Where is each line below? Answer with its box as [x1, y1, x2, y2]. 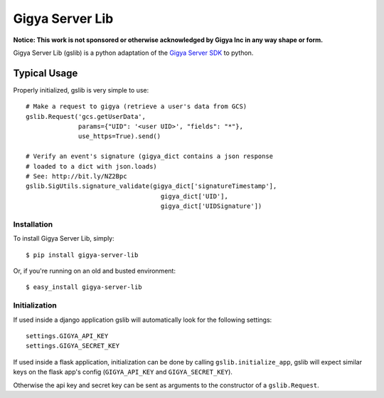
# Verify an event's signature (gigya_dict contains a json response [26, 152, 274, 160]
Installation [13, 219, 53, 229]
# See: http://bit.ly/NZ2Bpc [26, 172, 127, 180]
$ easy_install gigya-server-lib [26, 283, 142, 291]
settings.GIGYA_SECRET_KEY [26, 342, 120, 350]
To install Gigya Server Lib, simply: [13, 234, 115, 243]
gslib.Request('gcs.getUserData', [26, 112, 146, 120]
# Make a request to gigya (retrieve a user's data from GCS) [26, 103, 247, 110]
